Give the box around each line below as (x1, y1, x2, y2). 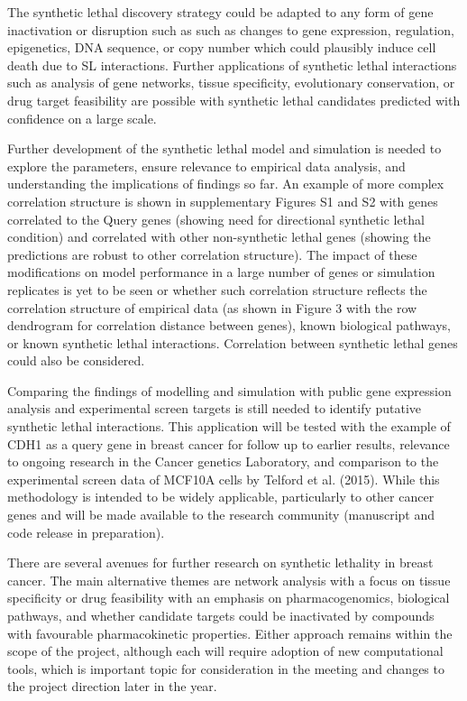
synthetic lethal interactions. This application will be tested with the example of (7, 417, 451, 436)
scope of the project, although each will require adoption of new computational (7, 641, 444, 660)
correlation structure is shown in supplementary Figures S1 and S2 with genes (7, 191, 438, 210)
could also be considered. (7, 351, 145, 370)
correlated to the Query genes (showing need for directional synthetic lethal (7, 209, 425, 228)
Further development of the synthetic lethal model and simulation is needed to (7, 139, 442, 158)
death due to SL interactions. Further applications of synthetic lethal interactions (7, 55, 457, 74)
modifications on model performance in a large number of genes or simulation (7, 263, 435, 281)
